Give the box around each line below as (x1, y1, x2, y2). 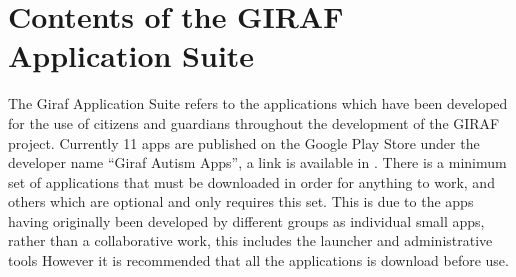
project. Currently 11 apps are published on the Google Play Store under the (8, 132, 480, 153)
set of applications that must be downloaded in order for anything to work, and (8, 171, 495, 192)
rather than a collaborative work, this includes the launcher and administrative (8, 230, 493, 251)
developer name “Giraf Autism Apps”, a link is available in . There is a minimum (8, 152, 507, 173)
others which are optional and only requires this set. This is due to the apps (8, 191, 474, 212)
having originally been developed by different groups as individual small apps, (8, 210, 485, 231)
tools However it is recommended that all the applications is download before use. (8, 250, 509, 271)
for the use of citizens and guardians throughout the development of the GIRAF (8, 112, 500, 133)
